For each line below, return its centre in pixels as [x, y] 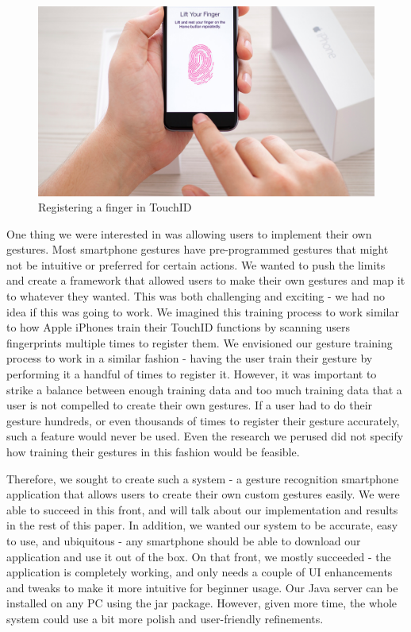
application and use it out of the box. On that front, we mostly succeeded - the [199, 556]
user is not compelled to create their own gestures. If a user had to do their [190, 405]
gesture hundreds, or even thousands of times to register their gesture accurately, [203, 420]
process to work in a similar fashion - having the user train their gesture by [190, 358]
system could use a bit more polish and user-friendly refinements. [165, 618]
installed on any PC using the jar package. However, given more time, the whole [202, 603]
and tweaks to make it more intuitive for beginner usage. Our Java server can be [202, 587]
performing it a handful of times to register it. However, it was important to [192, 374]
